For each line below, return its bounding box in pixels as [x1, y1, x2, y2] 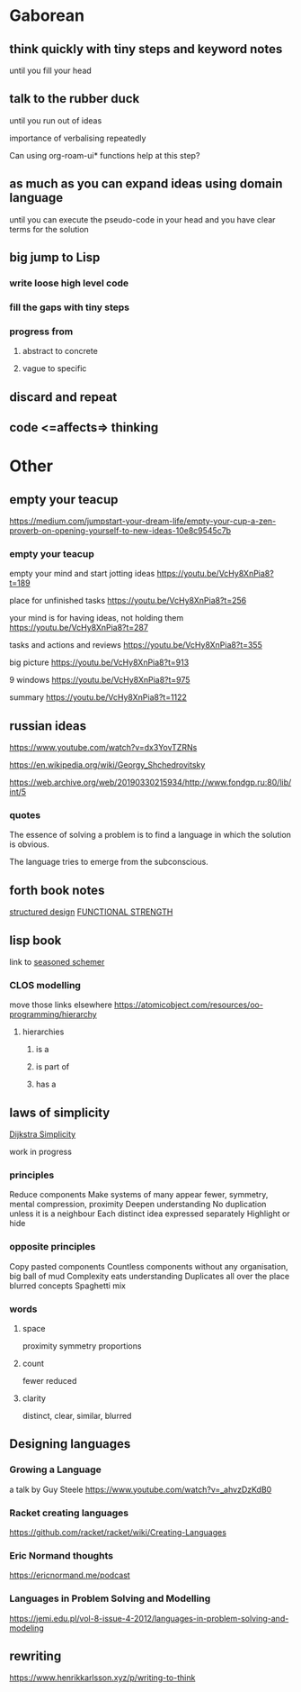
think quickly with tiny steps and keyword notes [9, 41, 283, 57]
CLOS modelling [9, 978, 81, 991]
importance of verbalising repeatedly [9, 132, 146, 143]
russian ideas [9, 718, 87, 733]
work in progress [9, 1146, 72, 1158]
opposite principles [9, 1241, 96, 1253]
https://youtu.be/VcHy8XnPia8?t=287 [9, 623, 148, 633]
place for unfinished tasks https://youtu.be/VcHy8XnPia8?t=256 [9, 596, 247, 606]
